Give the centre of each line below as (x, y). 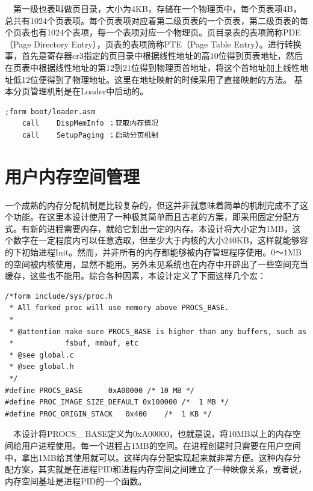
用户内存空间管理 (73, 176)
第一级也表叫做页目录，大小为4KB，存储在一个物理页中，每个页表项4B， (157, 8)
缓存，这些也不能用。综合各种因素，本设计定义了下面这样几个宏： (135, 276)
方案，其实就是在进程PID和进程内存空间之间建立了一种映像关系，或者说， (160, 469)
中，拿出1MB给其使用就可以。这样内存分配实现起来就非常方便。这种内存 (149, 457)
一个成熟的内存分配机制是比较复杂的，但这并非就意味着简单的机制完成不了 (152, 205)
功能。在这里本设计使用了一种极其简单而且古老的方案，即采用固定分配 (152, 217)
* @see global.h (42, 367)
